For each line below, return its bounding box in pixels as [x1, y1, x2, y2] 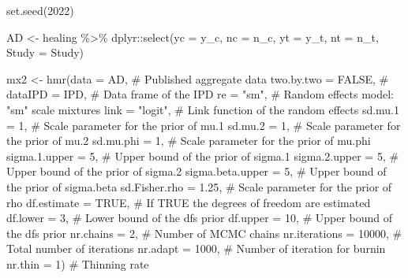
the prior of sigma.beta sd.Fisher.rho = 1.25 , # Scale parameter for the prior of [6, 178, 392, 195]
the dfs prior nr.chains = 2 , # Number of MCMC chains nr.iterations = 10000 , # [6, 224, 402, 241]
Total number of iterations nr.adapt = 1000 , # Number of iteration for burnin [6, 240, 386, 257]
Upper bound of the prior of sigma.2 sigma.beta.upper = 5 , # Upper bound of [6, 163, 387, 180]
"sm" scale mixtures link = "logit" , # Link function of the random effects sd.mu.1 [6, 101, 400, 117]
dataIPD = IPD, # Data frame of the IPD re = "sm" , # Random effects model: [6, 86, 394, 102]
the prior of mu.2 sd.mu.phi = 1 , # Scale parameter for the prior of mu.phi [6, 132, 371, 149]
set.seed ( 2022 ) [6, 2, 74, 18]
